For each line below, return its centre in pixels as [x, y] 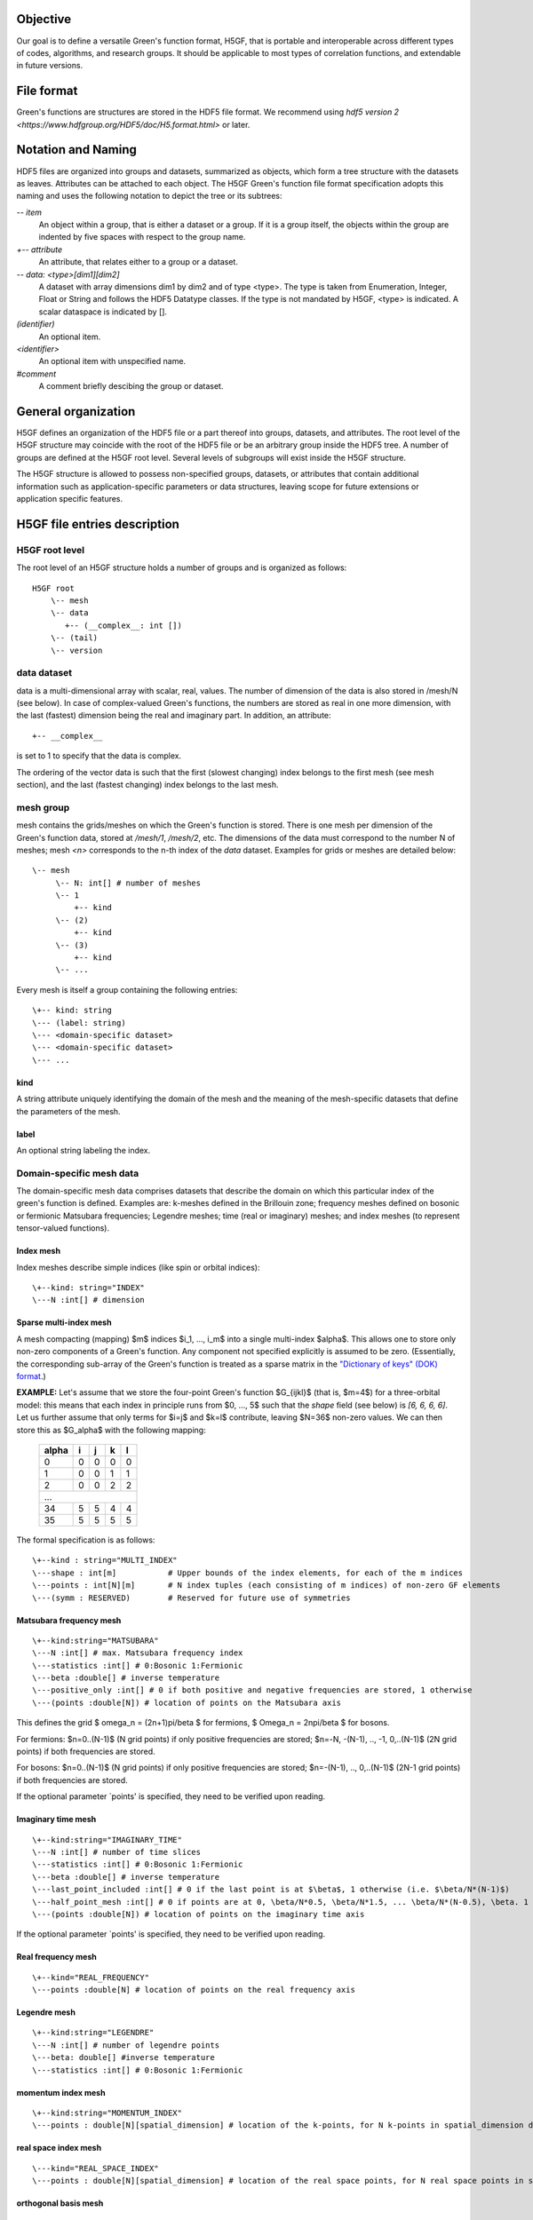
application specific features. [70, 499]
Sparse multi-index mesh [64, 1322]
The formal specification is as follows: [86, 1540]
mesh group [43, 807]
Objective [44, 19]
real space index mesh [59, 2148]
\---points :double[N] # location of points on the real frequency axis [194, 1990]
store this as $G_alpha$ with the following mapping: [111, 1430]
